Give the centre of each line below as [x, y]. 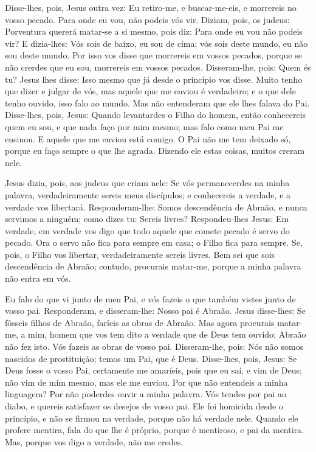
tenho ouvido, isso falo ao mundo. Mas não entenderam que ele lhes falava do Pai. [157, 103]
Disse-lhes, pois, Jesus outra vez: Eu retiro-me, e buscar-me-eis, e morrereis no [151, 7]
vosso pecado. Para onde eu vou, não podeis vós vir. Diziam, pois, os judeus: [147, 19]
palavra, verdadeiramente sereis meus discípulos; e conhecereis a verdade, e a [148, 194]
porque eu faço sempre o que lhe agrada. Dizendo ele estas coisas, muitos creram [155, 151]
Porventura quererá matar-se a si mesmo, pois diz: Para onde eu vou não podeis [154, 31]
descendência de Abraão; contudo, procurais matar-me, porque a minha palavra [153, 266]
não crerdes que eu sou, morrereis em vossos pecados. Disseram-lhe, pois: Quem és [158, 67]
